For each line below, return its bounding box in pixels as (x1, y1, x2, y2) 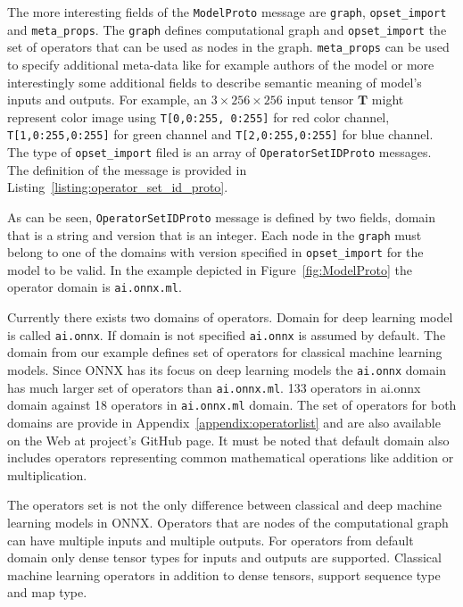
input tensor (286, 90, 354, 109)
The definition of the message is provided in (7, 160, 247, 179)
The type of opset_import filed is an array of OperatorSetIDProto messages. (7, 143, 432, 162)
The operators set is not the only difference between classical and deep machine (7, 495, 442, 514)
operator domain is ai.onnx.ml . (7, 278, 182, 296)
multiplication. (7, 465, 87, 484)
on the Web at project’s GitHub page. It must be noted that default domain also (7, 430, 450, 449)
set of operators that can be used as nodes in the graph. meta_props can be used (7, 37, 450, 56)
